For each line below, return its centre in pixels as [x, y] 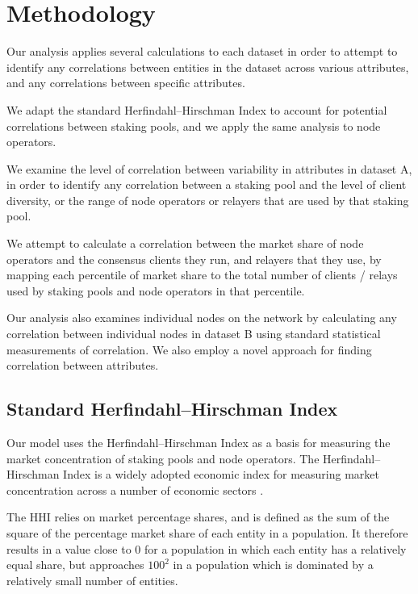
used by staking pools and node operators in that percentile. [156, 290]
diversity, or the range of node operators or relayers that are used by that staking [208, 200]
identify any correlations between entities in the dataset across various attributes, [208, 67]
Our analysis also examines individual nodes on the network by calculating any [202, 318]
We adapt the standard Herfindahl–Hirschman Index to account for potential [197, 109]
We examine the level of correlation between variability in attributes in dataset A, [209, 168]
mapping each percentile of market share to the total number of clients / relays [202, 275]
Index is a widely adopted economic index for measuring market [221, 474]
